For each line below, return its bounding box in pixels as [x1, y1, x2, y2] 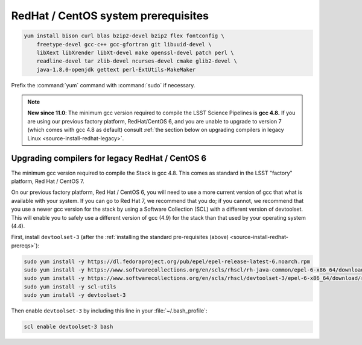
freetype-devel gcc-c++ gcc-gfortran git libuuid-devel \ [36, 41, 212, 48]
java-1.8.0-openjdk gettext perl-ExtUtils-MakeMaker [36, 66, 196, 73]
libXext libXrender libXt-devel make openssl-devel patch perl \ [36, 49, 234, 56]
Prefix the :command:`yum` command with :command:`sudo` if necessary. [11, 81, 195, 89]
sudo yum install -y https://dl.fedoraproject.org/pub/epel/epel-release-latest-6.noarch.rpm [24, 258, 311, 265]
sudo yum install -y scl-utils [24, 283, 117, 290]
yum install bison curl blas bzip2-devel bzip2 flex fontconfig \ [24, 33, 224, 39]
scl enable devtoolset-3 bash [24, 323, 113, 331]
